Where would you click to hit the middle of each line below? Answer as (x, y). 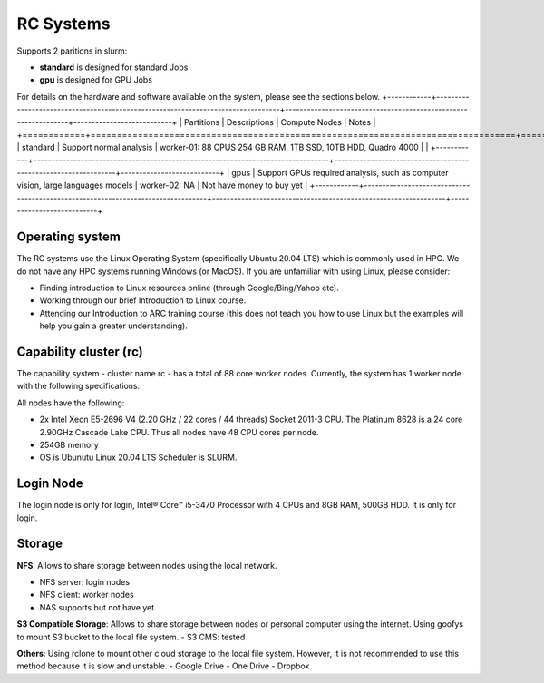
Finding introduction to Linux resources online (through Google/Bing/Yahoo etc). (189, 288)
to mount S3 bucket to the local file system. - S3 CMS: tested (131, 637)
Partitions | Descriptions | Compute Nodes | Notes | (280, 122)
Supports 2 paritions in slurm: (72, 51)
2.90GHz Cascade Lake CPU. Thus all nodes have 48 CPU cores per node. (179, 432)
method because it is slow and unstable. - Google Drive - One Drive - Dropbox (163, 666)
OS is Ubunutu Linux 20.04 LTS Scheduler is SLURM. (138, 457)
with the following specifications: (78, 386)
